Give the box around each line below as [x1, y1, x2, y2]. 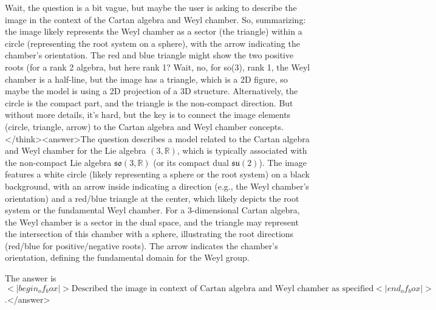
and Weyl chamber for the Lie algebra [5, 144, 146, 157]
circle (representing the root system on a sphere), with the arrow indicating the [5, 36, 300, 49]
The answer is [5, 272, 56, 284]
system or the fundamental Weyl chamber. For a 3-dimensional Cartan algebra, [5, 204, 300, 216]
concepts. [249, 120, 284, 133]
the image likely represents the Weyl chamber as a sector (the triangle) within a [5, 25, 302, 38]
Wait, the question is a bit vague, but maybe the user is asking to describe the [5, 1, 297, 13]
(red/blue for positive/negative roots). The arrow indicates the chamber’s [5, 239, 278, 252]
